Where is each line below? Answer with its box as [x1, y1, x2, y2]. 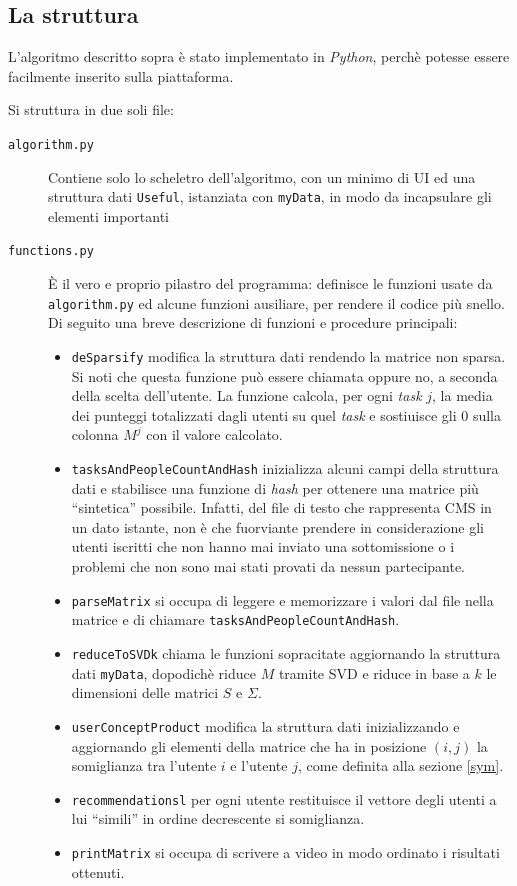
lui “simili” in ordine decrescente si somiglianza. [71, 808, 365, 829]
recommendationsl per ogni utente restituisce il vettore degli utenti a [71, 788, 497, 809]
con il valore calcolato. [146, 424, 283, 445]
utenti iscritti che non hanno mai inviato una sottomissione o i [71, 536, 455, 557]
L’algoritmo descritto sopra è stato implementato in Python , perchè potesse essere [8, 46, 510, 67]
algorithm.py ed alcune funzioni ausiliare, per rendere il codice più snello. [48, 292, 505, 313]
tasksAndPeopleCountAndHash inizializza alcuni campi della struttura [71, 458, 499, 479]
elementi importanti [48, 205, 169, 226]
